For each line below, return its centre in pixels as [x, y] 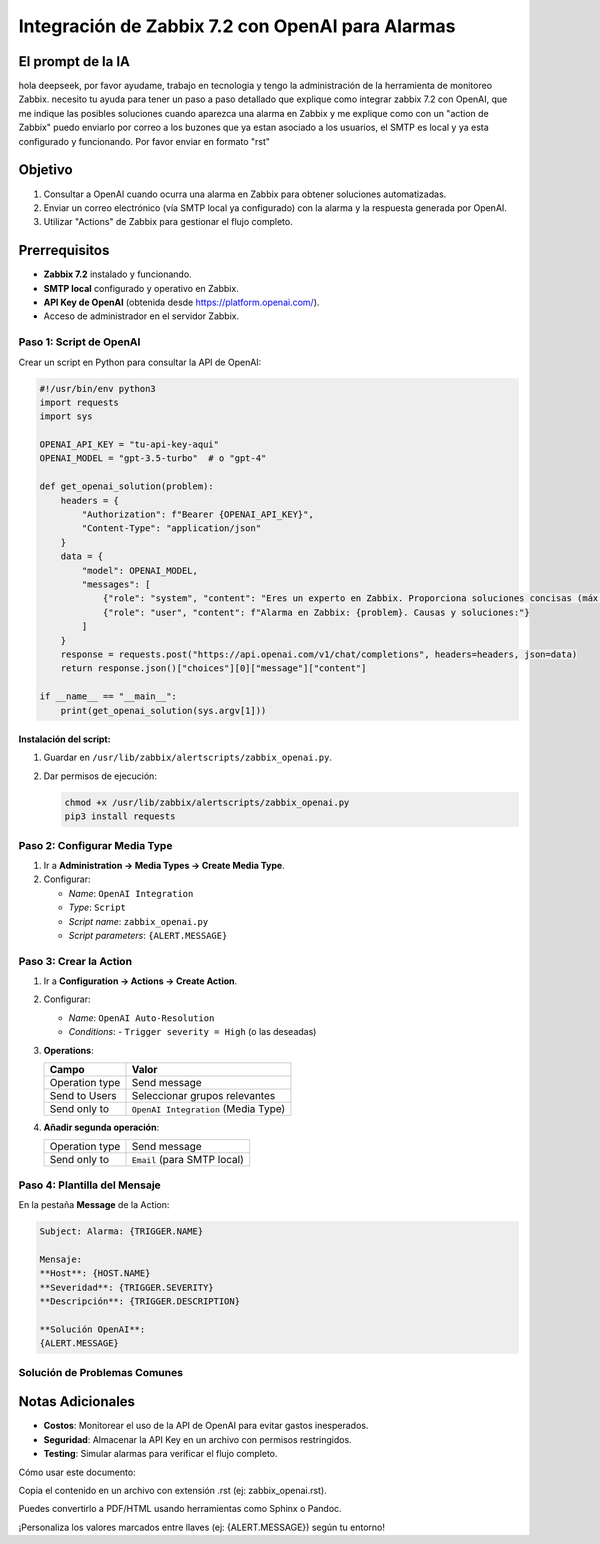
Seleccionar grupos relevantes [203, 1096]
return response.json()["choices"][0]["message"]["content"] [213, 668]
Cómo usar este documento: [77, 1472]
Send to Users [83, 1096]
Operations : [68, 1050]
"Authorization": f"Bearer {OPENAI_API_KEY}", [197, 514]
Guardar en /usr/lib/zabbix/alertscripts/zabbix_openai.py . [187, 757]
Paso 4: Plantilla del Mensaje [90, 1185]
